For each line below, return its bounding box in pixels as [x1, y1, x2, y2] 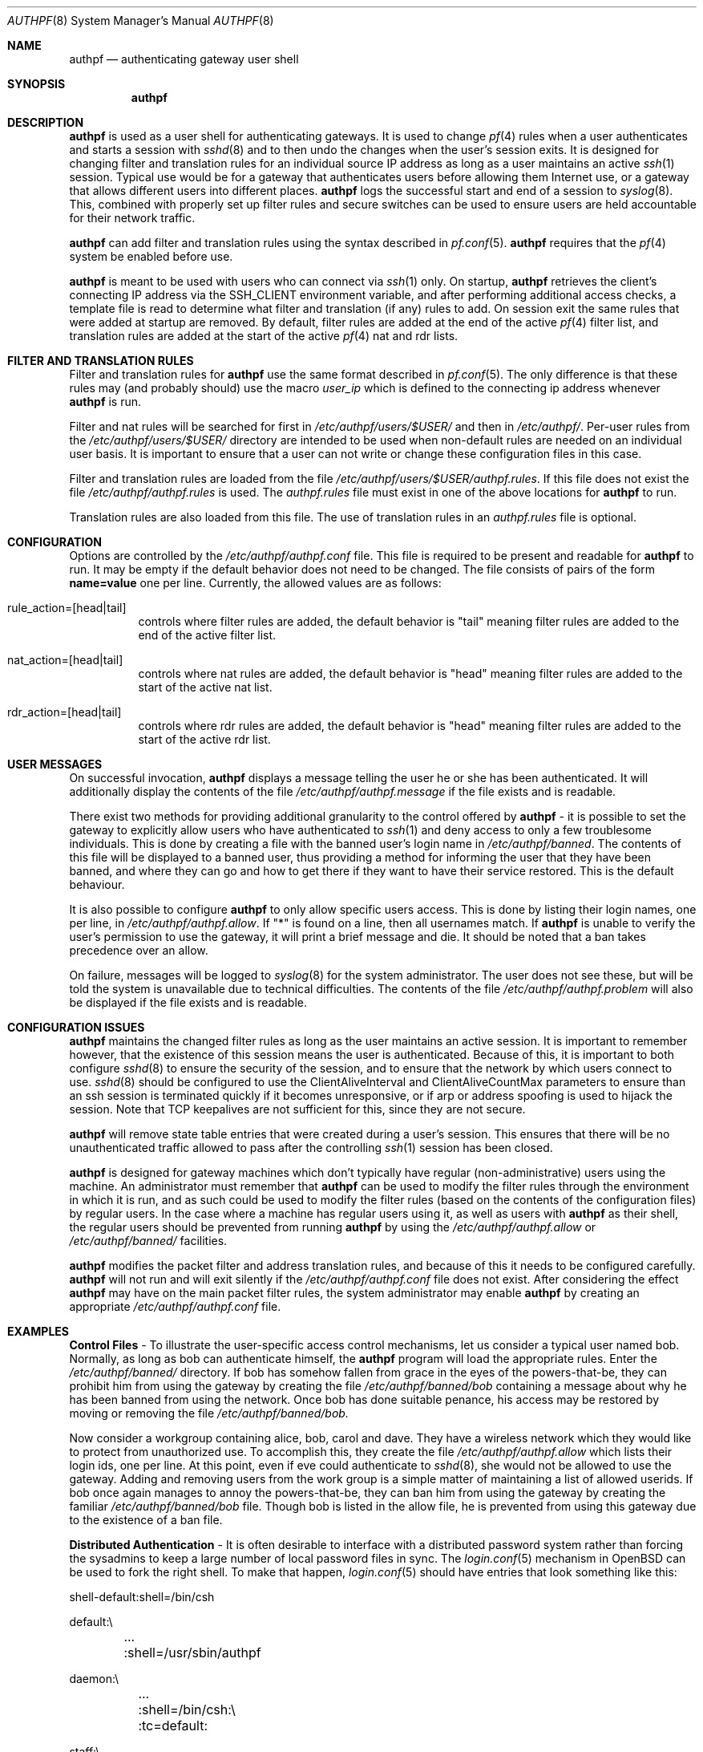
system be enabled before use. [69, 249, 233, 263]
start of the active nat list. [138, 680, 273, 694]
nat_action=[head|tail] [7, 653, 123, 667]
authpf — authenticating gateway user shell [69, 52, 299, 66]
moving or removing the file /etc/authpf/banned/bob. [69, 1406, 349, 1420]
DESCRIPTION [7, 116, 84, 129]
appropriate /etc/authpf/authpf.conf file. [69, 1300, 281, 1313]
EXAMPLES [7, 1324, 69, 1338]
